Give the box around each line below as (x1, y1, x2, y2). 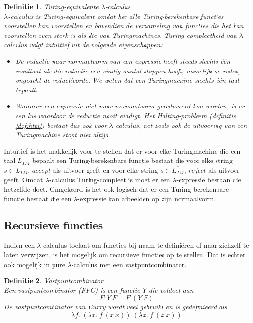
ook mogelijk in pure (4, 259, 66, 269)
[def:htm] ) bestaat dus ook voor (15, 120, 107, 130)
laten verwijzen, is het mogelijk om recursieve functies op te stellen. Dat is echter (4, 250, 246, 260)
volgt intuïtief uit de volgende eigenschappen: (29, 39, 163, 50)
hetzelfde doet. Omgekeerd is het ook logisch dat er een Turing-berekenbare (4, 184, 229, 194)
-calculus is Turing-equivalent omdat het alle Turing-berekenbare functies (8, 11, 224, 21)
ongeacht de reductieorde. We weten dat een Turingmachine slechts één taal (15, 75, 239, 85)
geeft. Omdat (4, 174, 43, 184)
